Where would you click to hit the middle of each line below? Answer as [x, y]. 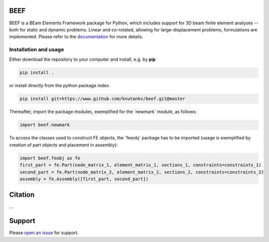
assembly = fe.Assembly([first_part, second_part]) [84, 179]
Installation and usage [37, 50]
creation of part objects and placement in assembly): [64, 145]
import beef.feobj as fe [50, 158]
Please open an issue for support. [44, 233]
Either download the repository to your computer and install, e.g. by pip [82, 59]
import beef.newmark [45, 125]
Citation [22, 195]
